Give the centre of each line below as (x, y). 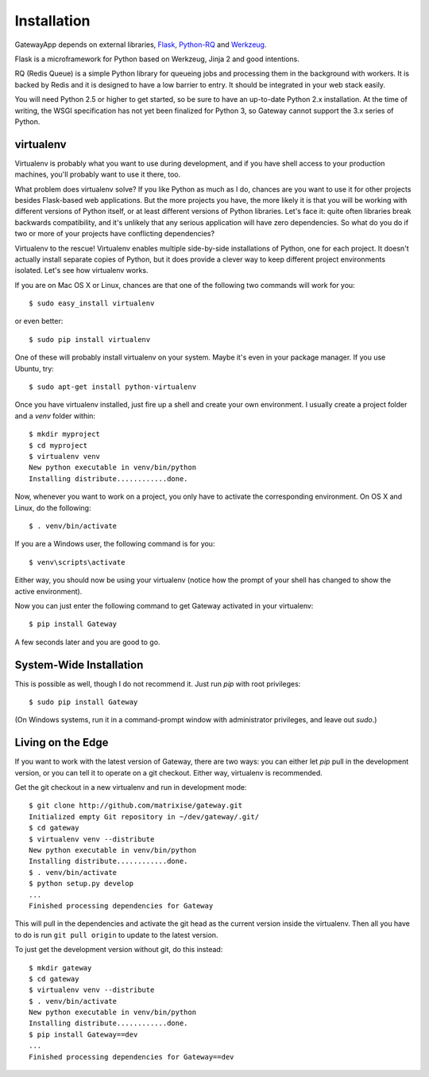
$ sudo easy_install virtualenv (92, 303)
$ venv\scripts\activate (77, 562)
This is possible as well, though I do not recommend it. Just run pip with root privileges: (158, 683)
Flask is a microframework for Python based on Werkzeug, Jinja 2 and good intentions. (157, 59)
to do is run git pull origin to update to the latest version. (116, 935)
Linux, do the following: (53, 507)
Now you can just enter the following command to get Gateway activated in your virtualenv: (164, 605)
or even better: (39, 321)
